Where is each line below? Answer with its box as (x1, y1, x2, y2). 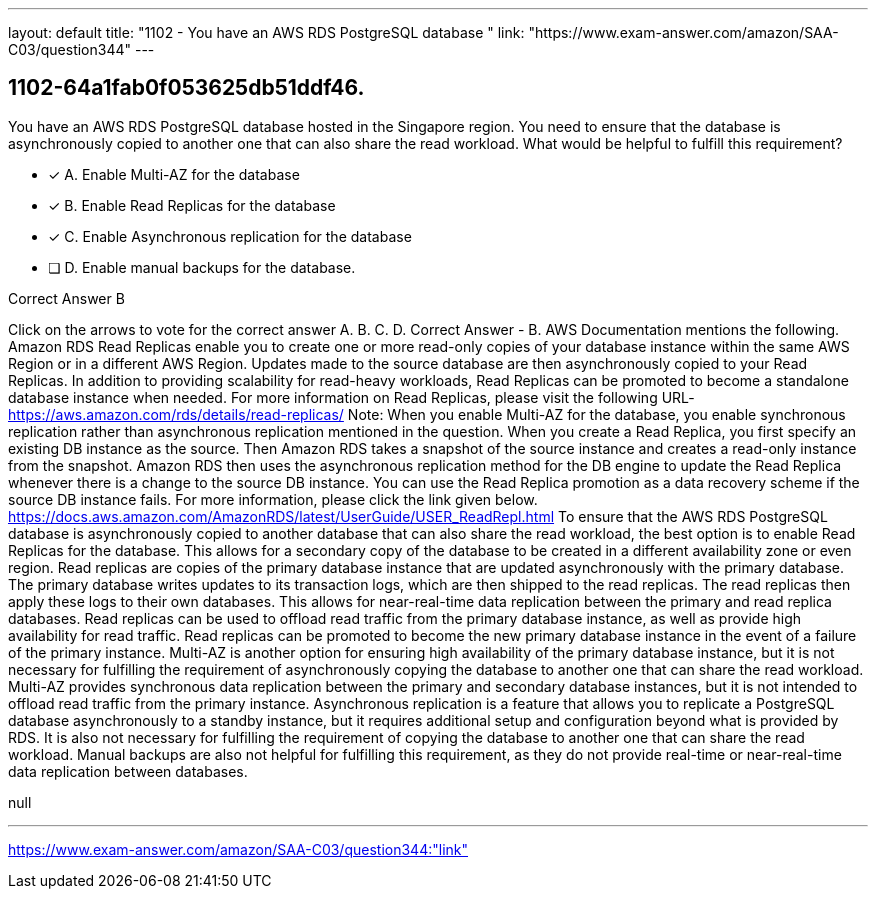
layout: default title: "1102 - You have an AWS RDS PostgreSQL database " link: (8, 24, 525, 41)
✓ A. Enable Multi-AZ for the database (48, 165, 300, 183)
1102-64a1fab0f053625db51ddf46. (8, 75, 365, 101)
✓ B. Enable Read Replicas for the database (48, 196, 336, 214)
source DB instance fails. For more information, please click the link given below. (8, 490, 538, 508)
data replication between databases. (8, 762, 248, 780)
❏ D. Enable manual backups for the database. (48, 258, 356, 276)
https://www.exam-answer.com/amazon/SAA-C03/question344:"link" (8, 840, 469, 858)
